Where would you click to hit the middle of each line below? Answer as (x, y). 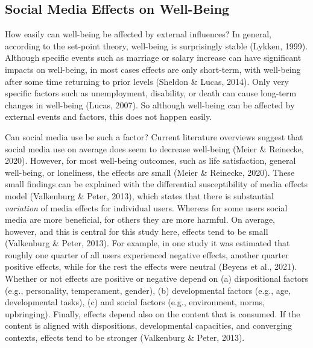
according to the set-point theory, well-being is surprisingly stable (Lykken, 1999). (156, 45)
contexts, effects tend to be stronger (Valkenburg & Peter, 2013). (125, 337)
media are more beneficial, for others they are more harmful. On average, (140, 219)
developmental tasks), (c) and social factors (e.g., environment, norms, (135, 302)
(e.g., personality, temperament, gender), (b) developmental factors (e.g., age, (148, 290)
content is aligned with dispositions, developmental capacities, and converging (149, 325)
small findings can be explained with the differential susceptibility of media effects (156, 184)
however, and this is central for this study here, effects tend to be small (137, 231)
